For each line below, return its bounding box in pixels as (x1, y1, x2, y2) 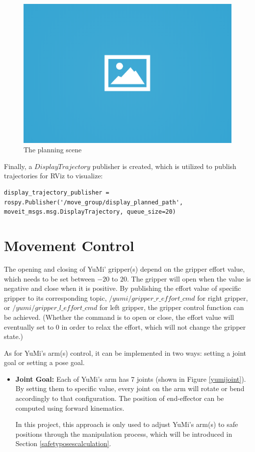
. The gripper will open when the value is (127, 273, 251, 283)
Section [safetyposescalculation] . (15, 438, 111, 449)
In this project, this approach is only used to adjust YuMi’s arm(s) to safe (15, 419, 238, 429)
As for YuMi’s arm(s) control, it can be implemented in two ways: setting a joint (4, 347, 246, 358)
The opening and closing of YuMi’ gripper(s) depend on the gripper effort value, (4, 263, 245, 274)
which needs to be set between (4, 273, 95, 283)
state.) (4, 331, 23, 341)
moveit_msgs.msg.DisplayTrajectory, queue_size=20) (4, 208, 176, 216)
